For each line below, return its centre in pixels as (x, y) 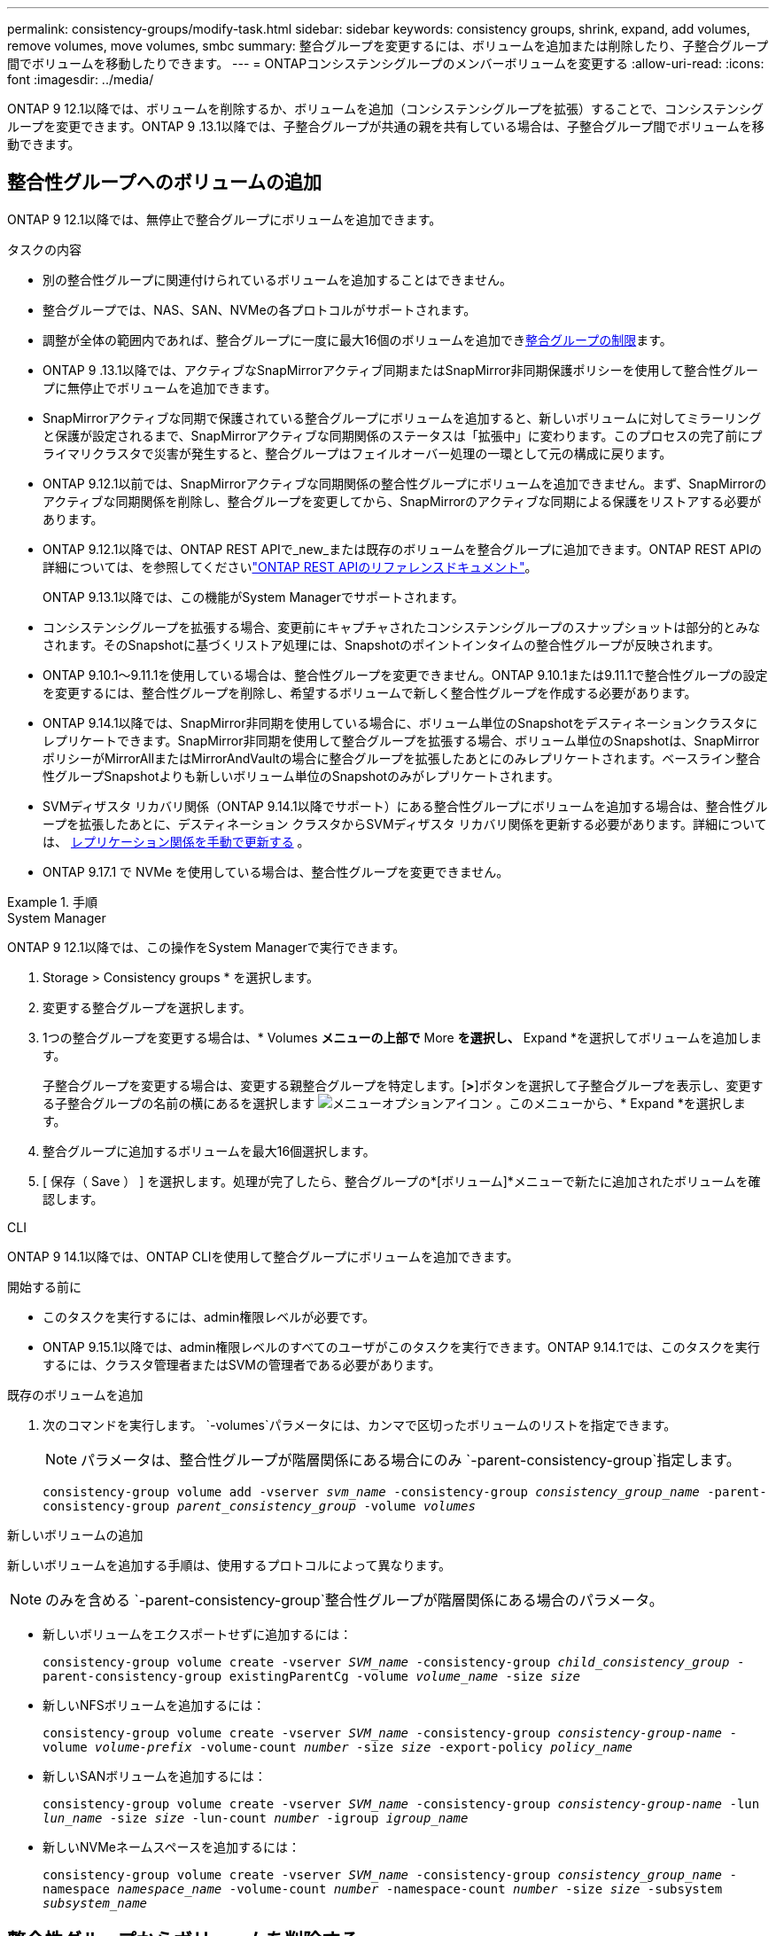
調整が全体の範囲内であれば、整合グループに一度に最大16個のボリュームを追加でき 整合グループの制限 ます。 (357, 340)
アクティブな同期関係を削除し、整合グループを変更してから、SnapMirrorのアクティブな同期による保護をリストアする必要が (402, 501)
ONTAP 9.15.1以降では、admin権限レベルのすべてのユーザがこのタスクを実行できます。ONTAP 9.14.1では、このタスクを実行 (401, 1347)
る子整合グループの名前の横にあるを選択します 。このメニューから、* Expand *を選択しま (394, 1103)
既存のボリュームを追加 (75, 1394)
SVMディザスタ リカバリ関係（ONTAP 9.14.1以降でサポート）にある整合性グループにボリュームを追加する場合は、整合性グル (405, 806)
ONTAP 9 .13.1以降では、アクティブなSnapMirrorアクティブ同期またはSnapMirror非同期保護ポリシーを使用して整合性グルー (400, 370)
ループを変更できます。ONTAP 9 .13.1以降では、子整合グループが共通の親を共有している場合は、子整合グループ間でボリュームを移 (386, 126)
